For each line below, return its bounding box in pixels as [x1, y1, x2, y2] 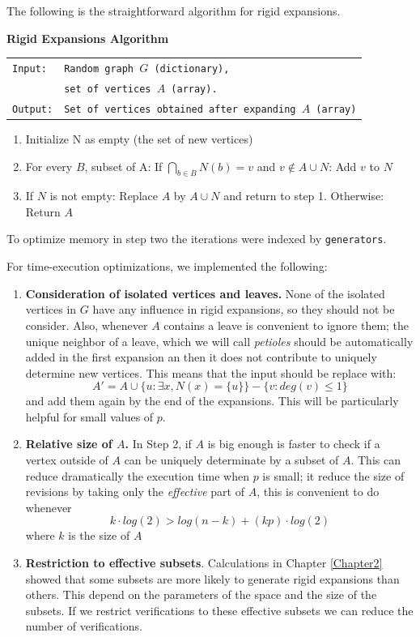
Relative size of [25, 435, 112, 452]
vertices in [25, 301, 77, 318]
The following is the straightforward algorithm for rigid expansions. [6, 2, 341, 19]
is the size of [68, 527, 130, 544]
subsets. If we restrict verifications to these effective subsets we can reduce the [25, 601, 414, 618]
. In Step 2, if [125, 435, 192, 452]
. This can [350, 451, 401, 468]
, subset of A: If [84, 157, 163, 174]
